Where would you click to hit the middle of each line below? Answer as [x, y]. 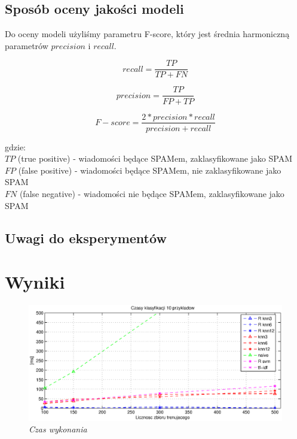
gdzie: [15, 146]
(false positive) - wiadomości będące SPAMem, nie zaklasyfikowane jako [150, 170]
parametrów [27, 45]
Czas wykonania [58, 429]
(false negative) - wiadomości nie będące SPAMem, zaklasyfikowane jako [152, 193]
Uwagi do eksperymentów [86, 237]
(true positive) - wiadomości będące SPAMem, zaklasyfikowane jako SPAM [155, 158]
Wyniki [35, 282]
